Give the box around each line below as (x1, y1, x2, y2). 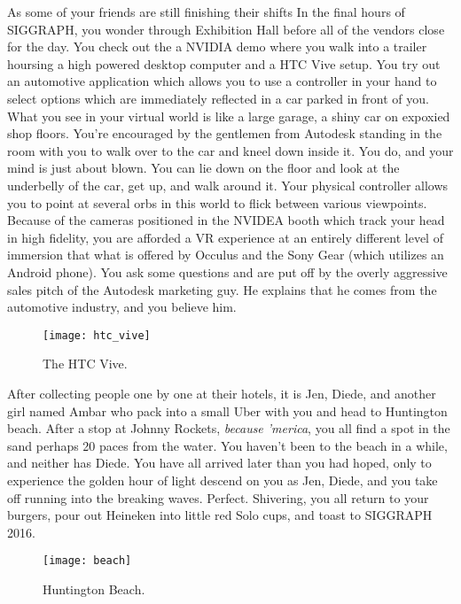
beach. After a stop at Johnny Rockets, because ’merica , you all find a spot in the (7, 419, 450, 438)
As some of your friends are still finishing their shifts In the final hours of (7, 3, 405, 20)
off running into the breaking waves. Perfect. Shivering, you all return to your (7, 488, 429, 507)
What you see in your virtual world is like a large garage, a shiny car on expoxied (7, 106, 450, 125)
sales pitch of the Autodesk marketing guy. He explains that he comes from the (7, 280, 437, 298)
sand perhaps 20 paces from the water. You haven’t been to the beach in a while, (7, 436, 448, 454)
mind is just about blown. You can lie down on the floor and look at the (7, 159, 400, 177)
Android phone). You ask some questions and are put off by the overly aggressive (7, 262, 448, 281)
